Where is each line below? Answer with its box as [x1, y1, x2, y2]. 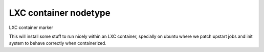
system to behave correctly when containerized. [9, 40, 107, 46]
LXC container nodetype [9, 7, 110, 18]
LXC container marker [9, 25, 53, 30]
